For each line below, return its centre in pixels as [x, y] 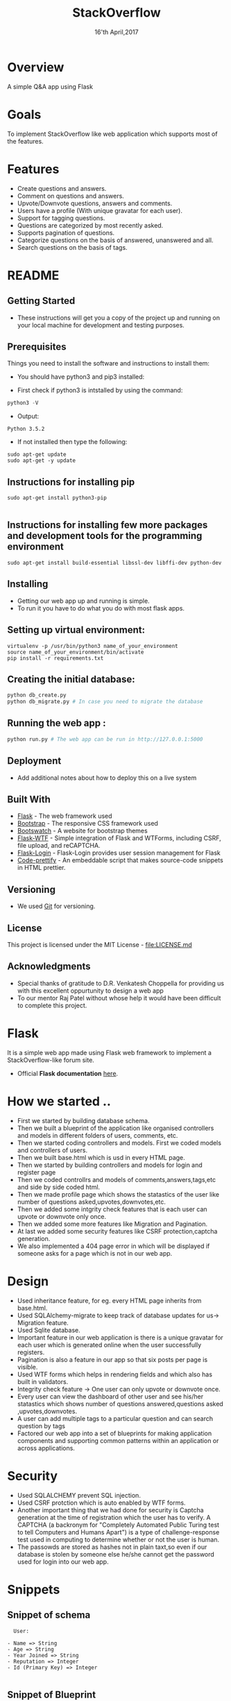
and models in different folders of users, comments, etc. [97, 1135]
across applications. [46, 1448]
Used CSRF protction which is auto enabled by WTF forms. [101, 1503]
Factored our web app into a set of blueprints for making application [114, 1433]
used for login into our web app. [63, 1562]
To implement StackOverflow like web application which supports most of [112, 134]
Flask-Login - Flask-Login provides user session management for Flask [119, 853]
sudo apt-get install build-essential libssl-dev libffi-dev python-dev [114, 563]
